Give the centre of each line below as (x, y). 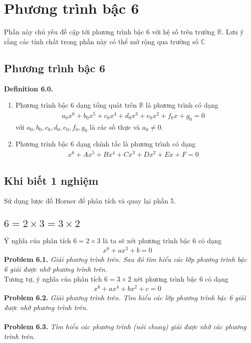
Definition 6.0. (29, 88)
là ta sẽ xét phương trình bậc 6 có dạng (162, 240)
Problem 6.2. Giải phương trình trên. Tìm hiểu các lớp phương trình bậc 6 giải (125, 298)
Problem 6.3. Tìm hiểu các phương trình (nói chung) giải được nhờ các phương (125, 327)
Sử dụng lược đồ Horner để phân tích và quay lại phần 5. (90, 201)
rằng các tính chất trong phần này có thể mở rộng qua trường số (101, 41)
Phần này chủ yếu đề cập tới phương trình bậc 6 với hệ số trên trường (110, 32)
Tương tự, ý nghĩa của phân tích (53, 278)
